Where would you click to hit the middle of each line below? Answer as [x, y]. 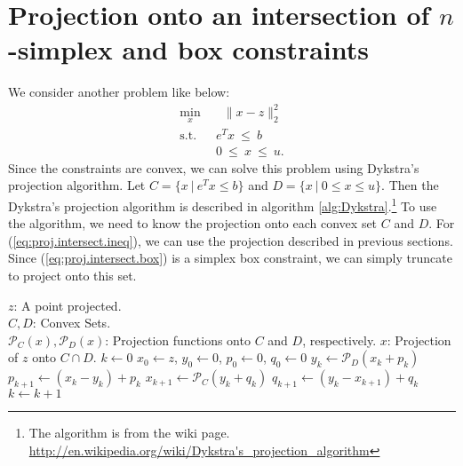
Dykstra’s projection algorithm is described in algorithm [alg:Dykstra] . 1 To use [223, 204]
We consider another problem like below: [119, 92]
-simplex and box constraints [188, 49]
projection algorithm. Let [77, 185]
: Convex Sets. [72, 323]
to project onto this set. [72, 276]
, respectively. [339, 340]
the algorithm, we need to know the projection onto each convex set [193, 223]
